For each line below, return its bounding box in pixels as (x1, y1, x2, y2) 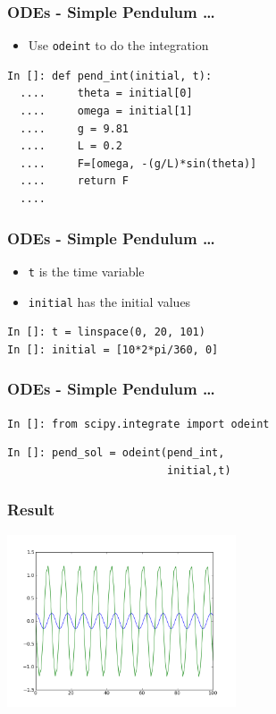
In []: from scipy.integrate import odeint (7, 417, 270, 430)
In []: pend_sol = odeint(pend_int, (7, 446, 225, 460)
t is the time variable (28, 261, 145, 280)
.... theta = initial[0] (20, 87, 193, 100)
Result (7, 498, 55, 521)
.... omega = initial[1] (20, 105, 193, 118)
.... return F (20, 174, 130, 188)
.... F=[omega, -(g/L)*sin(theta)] (20, 157, 257, 170)
